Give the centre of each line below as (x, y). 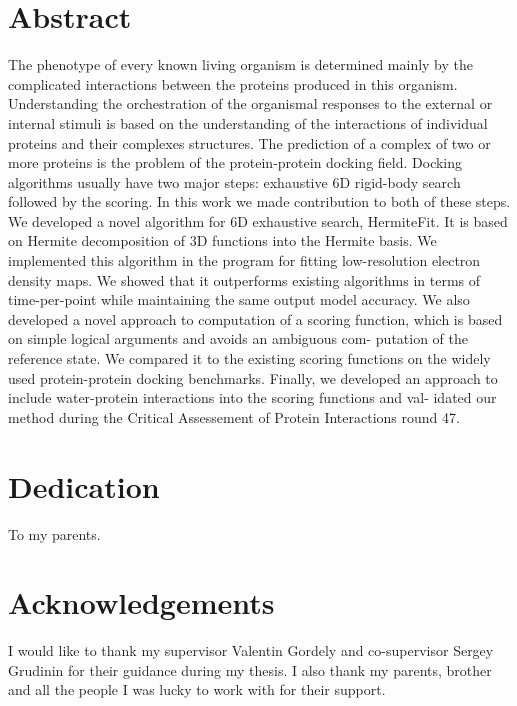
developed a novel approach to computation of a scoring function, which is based (255, 318)
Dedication (84, 485)
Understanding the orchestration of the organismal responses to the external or (250, 103)
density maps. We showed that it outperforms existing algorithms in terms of (244, 279)
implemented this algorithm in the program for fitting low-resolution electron (244, 260)
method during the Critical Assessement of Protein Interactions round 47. (234, 416)
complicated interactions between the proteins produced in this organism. (233, 83)
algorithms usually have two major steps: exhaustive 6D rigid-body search (234, 181)
